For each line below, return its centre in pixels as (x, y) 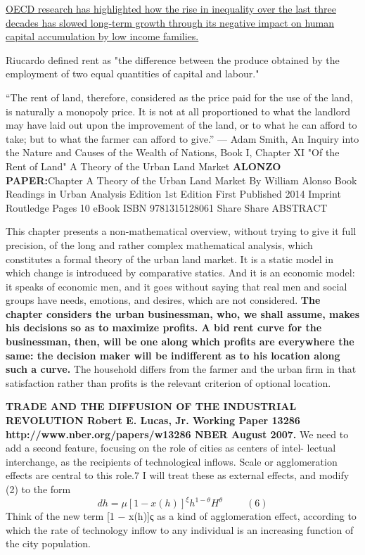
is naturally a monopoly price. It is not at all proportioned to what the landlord (178, 111)
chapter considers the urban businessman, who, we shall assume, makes (183, 313)
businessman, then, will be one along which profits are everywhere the (180, 342)
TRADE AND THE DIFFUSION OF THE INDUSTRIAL (151, 406)
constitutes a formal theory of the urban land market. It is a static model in (169, 259)
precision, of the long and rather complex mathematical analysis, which (159, 244)
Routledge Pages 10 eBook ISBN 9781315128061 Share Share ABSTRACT (167, 207)
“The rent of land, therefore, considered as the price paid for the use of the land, (179, 97)
